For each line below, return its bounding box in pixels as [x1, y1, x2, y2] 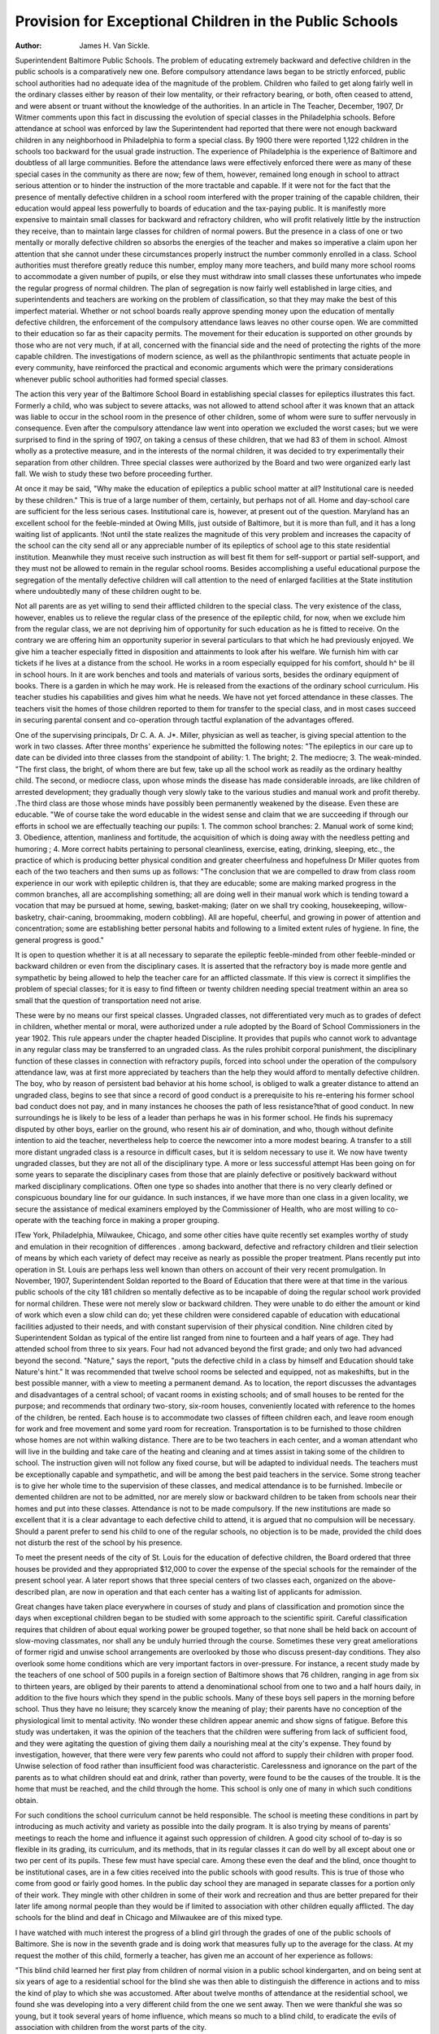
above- [372, 1575, 396, 1586]
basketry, [15, 912, 46, 922]
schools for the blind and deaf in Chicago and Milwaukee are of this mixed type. [15, 1913, 284, 1923]
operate [15, 1216, 41, 1224]
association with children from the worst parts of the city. [15, 2022, 206, 2032]
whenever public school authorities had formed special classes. [15, 374, 229, 384]
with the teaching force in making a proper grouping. [42, 1216, 219, 1224]
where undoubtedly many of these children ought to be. [15, 586, 202, 596]
